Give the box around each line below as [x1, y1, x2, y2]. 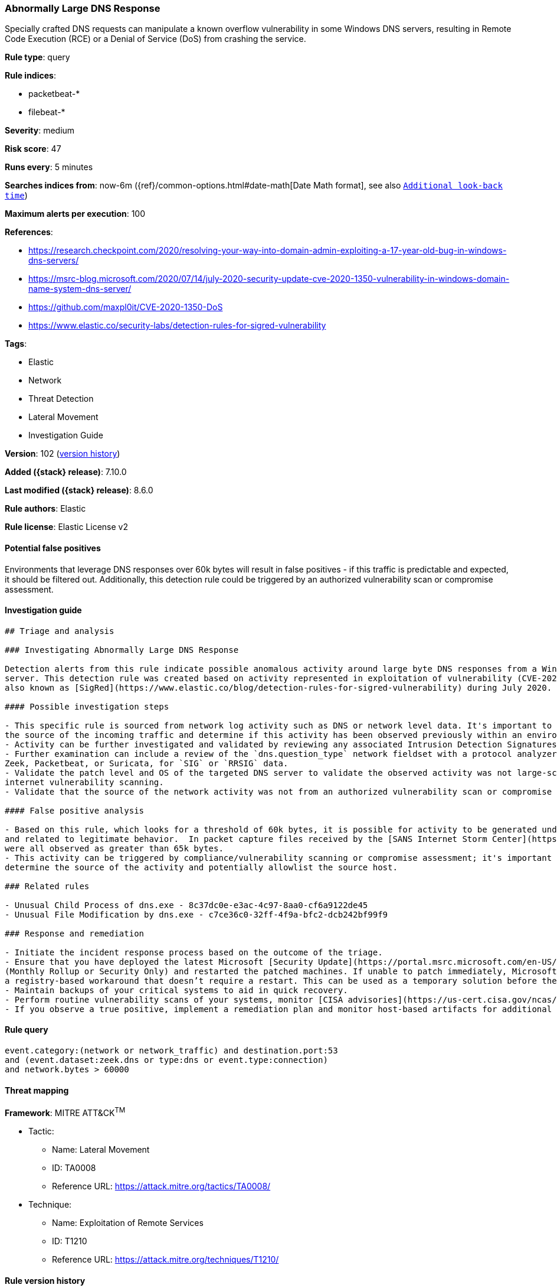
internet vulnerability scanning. [5, 777, 164, 787]
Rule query [5, 1024, 48, 1035]
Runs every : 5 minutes [5, 162, 93, 173]
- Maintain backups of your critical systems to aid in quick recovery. [5, 985, 348, 995]
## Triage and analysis [5, 626, 114, 636]
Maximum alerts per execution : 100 [5, 209, 146, 219]
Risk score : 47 [5, 144, 61, 154]
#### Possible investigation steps [5, 701, 169, 711]
